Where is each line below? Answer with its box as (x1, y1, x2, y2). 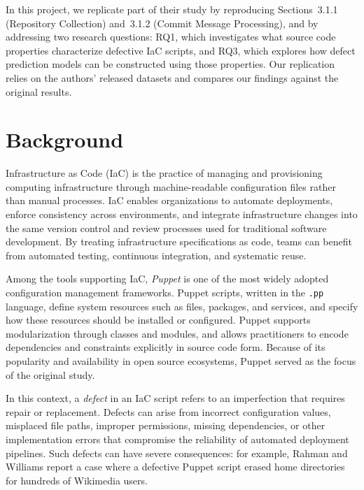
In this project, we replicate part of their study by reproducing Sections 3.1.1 (6, 2, 338, 16)
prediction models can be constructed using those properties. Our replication (6, 57, 335, 71)
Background (6, 125, 124, 154)
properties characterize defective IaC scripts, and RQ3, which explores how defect (6, 43, 356, 57)
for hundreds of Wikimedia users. (6, 473, 148, 487)
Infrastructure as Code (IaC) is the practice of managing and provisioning (6, 166, 323, 180)
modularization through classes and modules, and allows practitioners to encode (6, 326, 349, 340)
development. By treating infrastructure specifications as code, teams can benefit (6, 234, 352, 249)
